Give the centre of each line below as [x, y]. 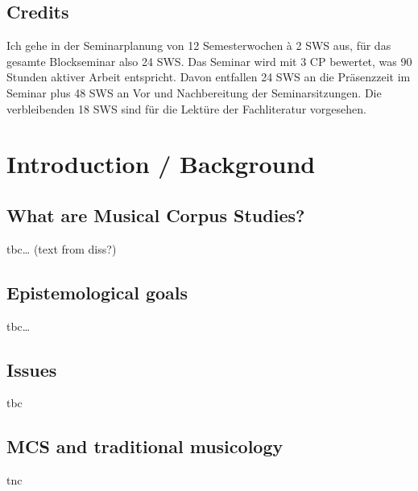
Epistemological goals [97, 292]
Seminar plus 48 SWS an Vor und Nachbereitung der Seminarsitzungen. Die [194, 92]
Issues [32, 369]
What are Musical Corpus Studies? [156, 215]
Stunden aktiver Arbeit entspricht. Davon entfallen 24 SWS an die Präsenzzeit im [209, 77]
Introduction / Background [161, 164]
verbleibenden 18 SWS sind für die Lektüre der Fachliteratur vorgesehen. [186, 108]
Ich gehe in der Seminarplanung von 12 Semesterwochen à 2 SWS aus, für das [199, 45]
